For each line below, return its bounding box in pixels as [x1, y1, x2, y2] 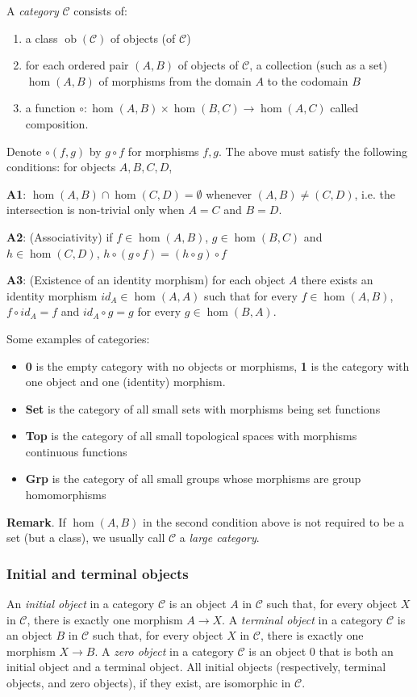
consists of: [73, 2, 127, 19]
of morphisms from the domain [98, 72, 252, 89]
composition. [25, 115, 89, 132]
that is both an [319, 642, 394, 659]
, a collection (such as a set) [249, 57, 388, 73]
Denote [6, 142, 42, 159]
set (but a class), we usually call [6, 529, 165, 546]
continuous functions [25, 443, 127, 460]
